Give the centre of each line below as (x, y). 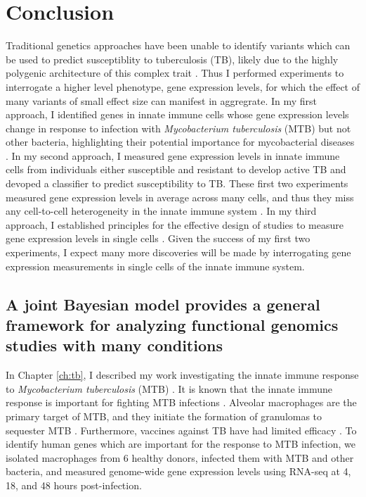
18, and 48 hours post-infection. (74, 485)
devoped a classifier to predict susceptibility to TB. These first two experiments (177, 183)
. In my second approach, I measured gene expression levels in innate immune (173, 155)
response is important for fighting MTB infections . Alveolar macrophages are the (181, 402)
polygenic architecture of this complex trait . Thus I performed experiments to (175, 73)
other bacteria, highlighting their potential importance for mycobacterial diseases (180, 142)
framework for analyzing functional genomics (172, 325)
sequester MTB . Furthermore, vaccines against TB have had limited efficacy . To (181, 430)
